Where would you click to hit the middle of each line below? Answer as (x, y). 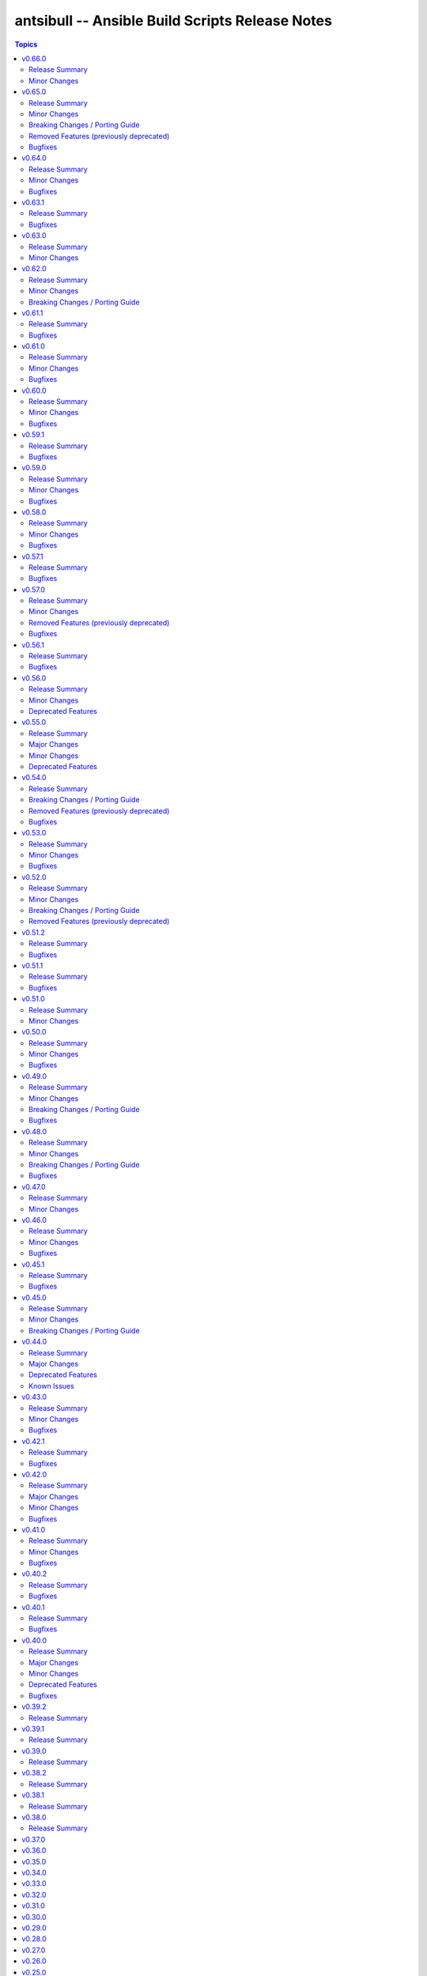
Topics (26, 44)
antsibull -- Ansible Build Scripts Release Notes (173, 21)
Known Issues (51, 1386)
